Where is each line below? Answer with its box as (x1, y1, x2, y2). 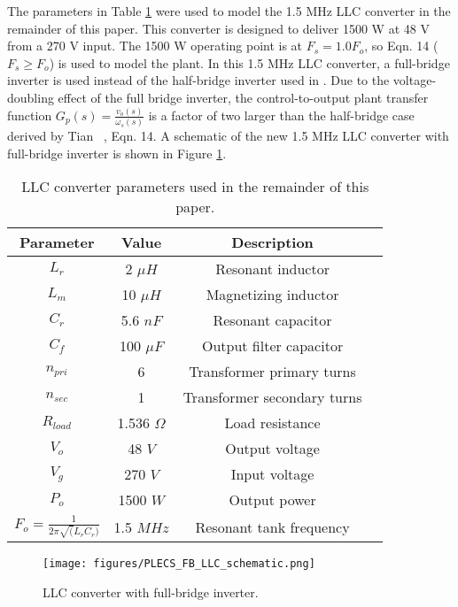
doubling (7, 88, 54, 106)
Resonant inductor (215, 258, 330, 280)
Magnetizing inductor (206, 284, 339, 305)
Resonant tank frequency (195, 516, 350, 537)
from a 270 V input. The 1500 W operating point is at (7, 36, 303, 55)
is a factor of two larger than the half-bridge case (148, 105, 415, 124)
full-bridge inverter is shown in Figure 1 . (7, 143, 227, 162)
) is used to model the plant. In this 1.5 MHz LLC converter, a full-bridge (49, 53, 450, 72)
